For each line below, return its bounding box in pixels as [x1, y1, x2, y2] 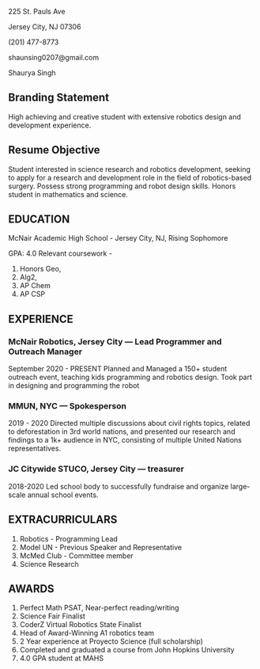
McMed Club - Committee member [19, 550, 134, 561]
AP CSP [19, 289, 46, 299]
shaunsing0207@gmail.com [8, 53, 100, 62]
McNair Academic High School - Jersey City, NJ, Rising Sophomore [8, 234, 228, 243]
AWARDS [8, 582, 55, 595]
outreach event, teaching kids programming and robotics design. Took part [8, 372, 253, 382]
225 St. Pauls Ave [8, 7, 66, 16]
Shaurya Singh [8, 68, 56, 78]
